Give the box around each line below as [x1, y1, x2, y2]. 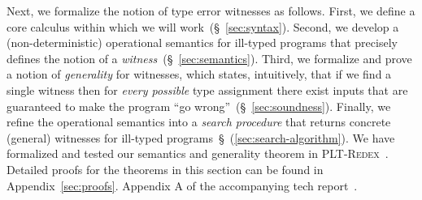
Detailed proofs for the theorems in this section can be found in [7, 160, 324, 177]
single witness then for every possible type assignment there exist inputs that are [7, 81, 408, 98]
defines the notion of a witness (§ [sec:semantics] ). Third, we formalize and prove [7, 49, 412, 66]
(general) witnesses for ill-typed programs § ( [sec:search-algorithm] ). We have [7, 129, 395, 146]
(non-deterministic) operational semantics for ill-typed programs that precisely [7, 34, 398, 51]
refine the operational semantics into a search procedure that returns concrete [7, 113, 391, 130]
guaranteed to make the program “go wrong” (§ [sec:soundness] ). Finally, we [7, 97, 391, 114]
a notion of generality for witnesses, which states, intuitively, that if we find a [7, 66, 392, 83]
